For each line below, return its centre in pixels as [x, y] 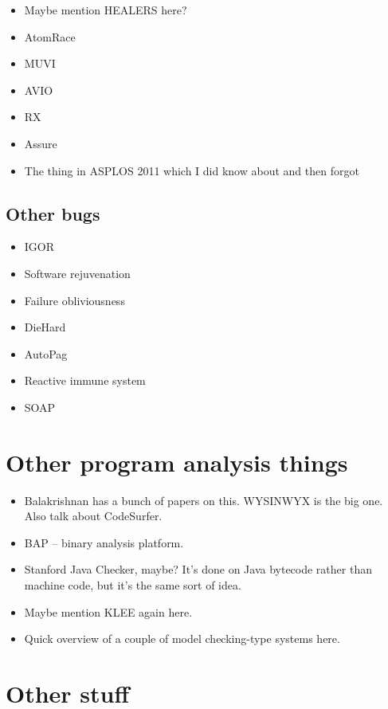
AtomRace [50, 36]
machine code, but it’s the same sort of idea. [133, 585]
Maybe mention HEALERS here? [106, 10]
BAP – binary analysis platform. [104, 542]
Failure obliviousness [74, 300]
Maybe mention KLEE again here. [108, 611]
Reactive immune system [85, 380]
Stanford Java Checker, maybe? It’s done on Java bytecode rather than [198, 569]
